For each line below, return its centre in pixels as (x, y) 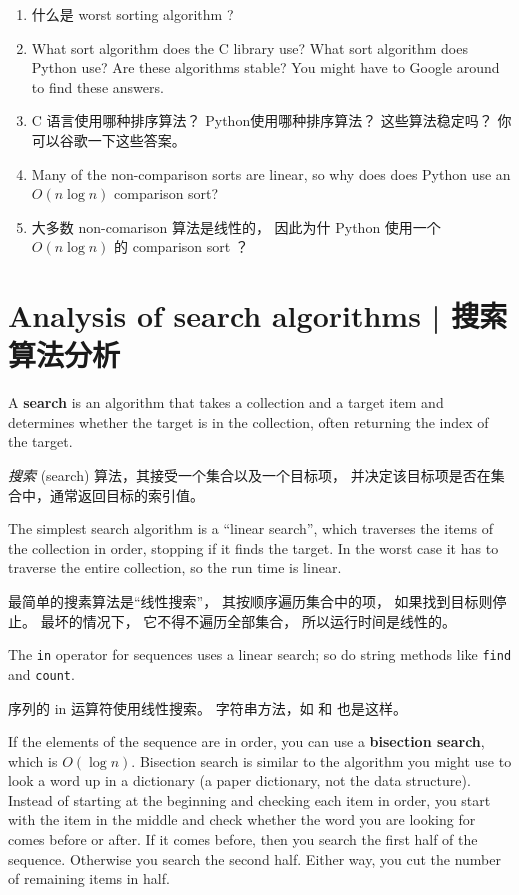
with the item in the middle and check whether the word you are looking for (242, 819)
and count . (41, 673)
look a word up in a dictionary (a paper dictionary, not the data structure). (239, 780)
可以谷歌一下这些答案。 (108, 139)
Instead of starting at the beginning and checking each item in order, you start (249, 799)
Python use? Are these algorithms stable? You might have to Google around (265, 67)
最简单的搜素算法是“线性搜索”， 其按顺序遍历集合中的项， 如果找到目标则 (250, 601)
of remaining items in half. (89, 878)
